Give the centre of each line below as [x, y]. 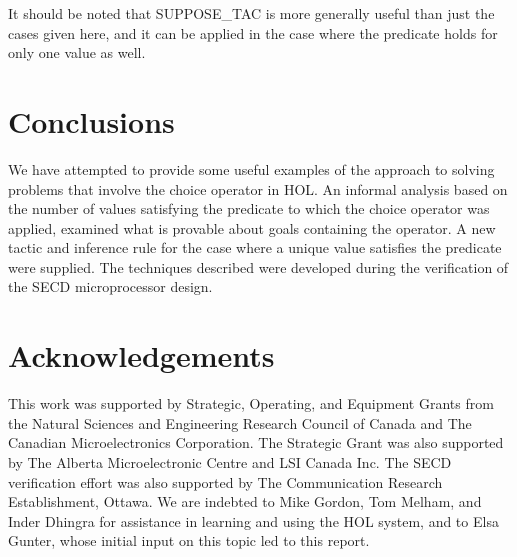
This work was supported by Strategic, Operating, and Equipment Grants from [251, 403]
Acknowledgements [141, 355]
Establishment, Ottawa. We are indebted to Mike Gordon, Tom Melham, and [245, 501]
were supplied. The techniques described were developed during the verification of [258, 266]
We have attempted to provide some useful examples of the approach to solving [251, 168]
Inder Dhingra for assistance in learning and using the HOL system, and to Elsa [253, 520]
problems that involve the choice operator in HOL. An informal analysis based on [258, 188]
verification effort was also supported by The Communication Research [225, 481]
